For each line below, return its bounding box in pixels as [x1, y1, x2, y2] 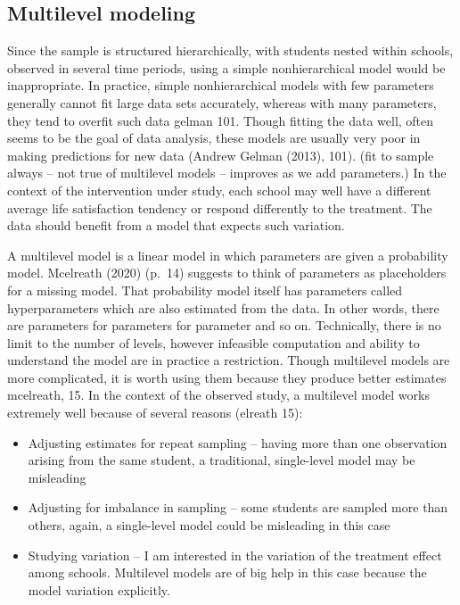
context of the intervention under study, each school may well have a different [7, 180, 431, 199]
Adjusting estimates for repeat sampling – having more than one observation [28, 433, 448, 452]
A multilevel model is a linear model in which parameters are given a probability [7, 245, 448, 264]
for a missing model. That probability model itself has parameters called [7, 280, 403, 299]
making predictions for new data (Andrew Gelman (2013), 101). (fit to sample [7, 145, 434, 164]
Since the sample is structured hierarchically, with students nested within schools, [7, 41, 454, 60]
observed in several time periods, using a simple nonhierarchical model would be [7, 58, 446, 77]
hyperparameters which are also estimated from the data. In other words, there [7, 298, 439, 317]
